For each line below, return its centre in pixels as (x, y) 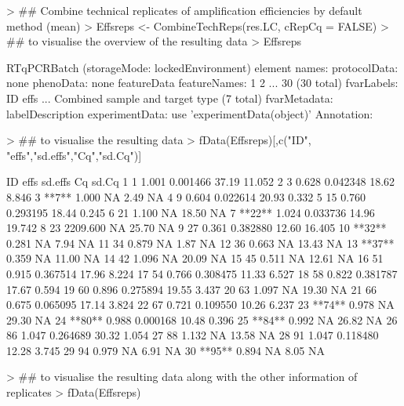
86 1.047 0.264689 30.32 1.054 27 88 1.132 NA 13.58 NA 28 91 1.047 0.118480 (193, 335)
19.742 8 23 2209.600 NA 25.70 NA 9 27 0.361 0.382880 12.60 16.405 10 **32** (197, 228)
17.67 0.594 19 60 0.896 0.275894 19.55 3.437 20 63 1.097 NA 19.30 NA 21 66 (192, 289)
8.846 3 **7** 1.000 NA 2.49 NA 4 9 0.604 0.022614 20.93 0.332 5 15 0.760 (186, 196)
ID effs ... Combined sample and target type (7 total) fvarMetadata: (170, 98)
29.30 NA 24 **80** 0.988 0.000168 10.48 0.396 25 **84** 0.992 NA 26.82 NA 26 (202, 319)
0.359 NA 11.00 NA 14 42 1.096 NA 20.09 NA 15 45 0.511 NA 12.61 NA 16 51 (195, 258)
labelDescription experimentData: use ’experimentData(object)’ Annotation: (190, 113)
